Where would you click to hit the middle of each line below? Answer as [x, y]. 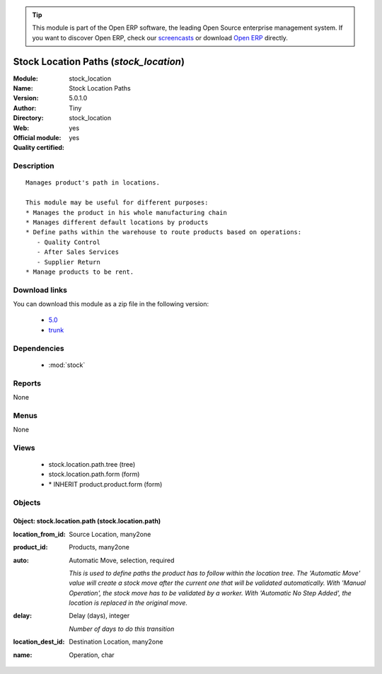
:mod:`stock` [67, 365]
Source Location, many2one [110, 534]
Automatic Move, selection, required [122, 560]
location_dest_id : [39, 642]
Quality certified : [39, 148]
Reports [27, 383]
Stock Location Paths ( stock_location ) [99, 61]
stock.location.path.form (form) [94, 475]
